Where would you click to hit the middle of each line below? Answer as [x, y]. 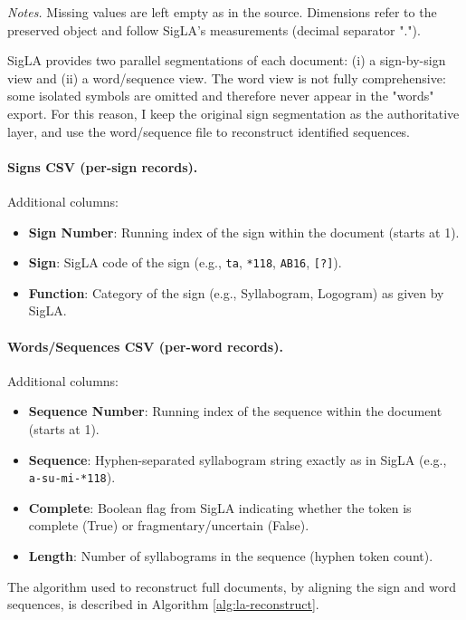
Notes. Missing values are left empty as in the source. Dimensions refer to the [222, 12]
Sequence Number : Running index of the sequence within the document [235, 411]
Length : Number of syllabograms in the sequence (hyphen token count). [231, 556]
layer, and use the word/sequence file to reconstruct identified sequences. [209, 131]
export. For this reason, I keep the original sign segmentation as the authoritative [233, 113]
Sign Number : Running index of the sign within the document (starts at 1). [244, 232]
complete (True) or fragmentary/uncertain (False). [169, 525]
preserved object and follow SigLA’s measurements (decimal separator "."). [214, 29]
